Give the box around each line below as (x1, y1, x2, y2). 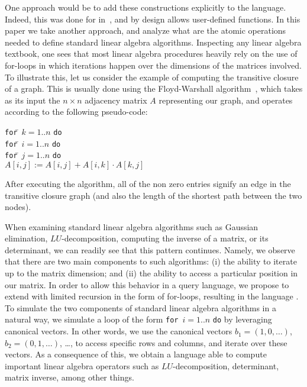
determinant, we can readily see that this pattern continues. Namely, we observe (5, 243, 295, 256)
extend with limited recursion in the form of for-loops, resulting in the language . (5, 290, 299, 302)
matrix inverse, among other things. (5, 371, 134, 383)
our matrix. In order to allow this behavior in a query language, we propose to (5, 278, 289, 291)
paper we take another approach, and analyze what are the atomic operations (5, 24, 286, 37)
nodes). (5, 201, 31, 213)
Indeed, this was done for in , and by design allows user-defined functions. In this (5, 12, 300, 25)
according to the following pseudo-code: (5, 105, 148, 118)
